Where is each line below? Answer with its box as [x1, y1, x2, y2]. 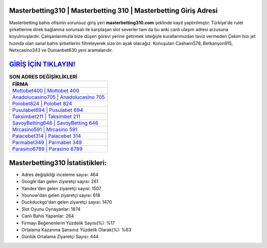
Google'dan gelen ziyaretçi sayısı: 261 [21, 178, 99, 184]
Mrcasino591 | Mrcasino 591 [12, 126, 78, 133]
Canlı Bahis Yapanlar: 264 [21, 213, 74, 219]
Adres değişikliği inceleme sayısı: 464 [21, 172, 99, 177]
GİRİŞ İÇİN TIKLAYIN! [9, 60, 76, 69]
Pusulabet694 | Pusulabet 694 [12, 106, 84, 113]
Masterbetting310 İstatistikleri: [9, 158, 107, 167]
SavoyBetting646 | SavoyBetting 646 [12, 120, 98, 127]
